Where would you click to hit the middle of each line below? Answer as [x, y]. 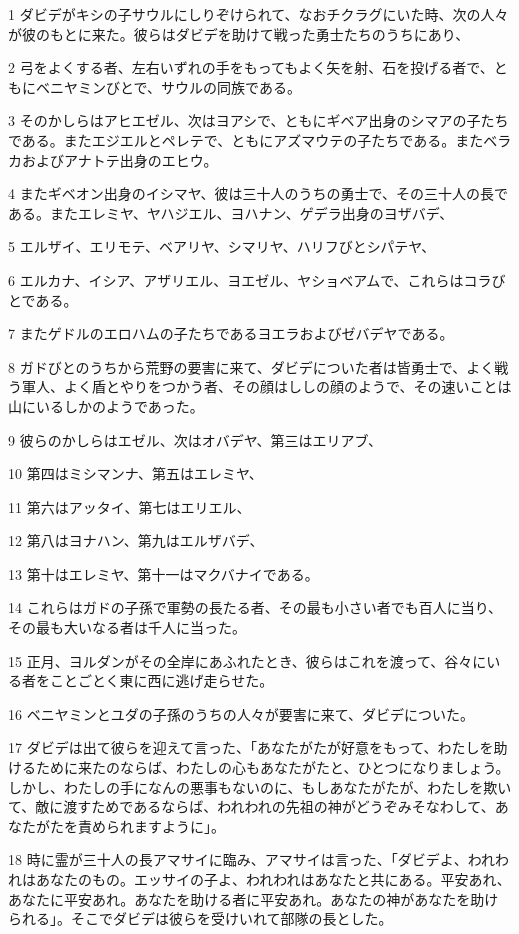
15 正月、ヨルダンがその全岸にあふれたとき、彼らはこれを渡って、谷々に [247, 660]
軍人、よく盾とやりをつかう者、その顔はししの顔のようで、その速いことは [266, 386]
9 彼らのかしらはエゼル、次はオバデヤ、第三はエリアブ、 [195, 439]
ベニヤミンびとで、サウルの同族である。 [168, 86]
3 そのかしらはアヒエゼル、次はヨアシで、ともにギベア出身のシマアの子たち [258, 120]
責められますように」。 [151, 825]
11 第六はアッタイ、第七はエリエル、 [129, 506]
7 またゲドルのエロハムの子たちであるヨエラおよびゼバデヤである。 [231, 333]
